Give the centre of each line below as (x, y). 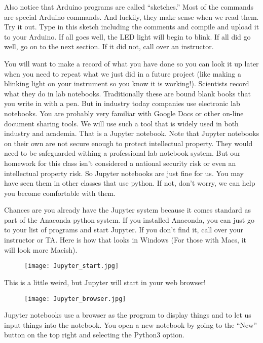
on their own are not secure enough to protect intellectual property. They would (128, 143)
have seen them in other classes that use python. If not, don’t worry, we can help (130, 183)
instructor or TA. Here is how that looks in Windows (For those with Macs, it (125, 240)
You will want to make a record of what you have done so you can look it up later (131, 63)
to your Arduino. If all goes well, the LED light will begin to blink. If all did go (127, 36)
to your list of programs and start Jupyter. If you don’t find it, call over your (124, 230)
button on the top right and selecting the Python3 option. (94, 335)
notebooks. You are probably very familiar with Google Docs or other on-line (124, 113)
